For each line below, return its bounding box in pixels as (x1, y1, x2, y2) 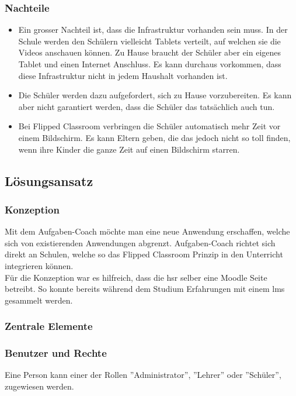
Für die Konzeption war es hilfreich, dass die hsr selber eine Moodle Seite (5, 271, 267, 283)
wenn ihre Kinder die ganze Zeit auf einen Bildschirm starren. (18, 143, 240, 155)
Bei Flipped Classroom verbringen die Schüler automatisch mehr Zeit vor (18, 120, 281, 132)
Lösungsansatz (5, 171, 93, 190)
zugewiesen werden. (5, 380, 74, 392)
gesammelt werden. (5, 294, 73, 306)
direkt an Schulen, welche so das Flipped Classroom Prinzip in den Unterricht (5, 248, 283, 260)
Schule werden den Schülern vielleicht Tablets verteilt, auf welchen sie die (18, 35, 281, 47)
